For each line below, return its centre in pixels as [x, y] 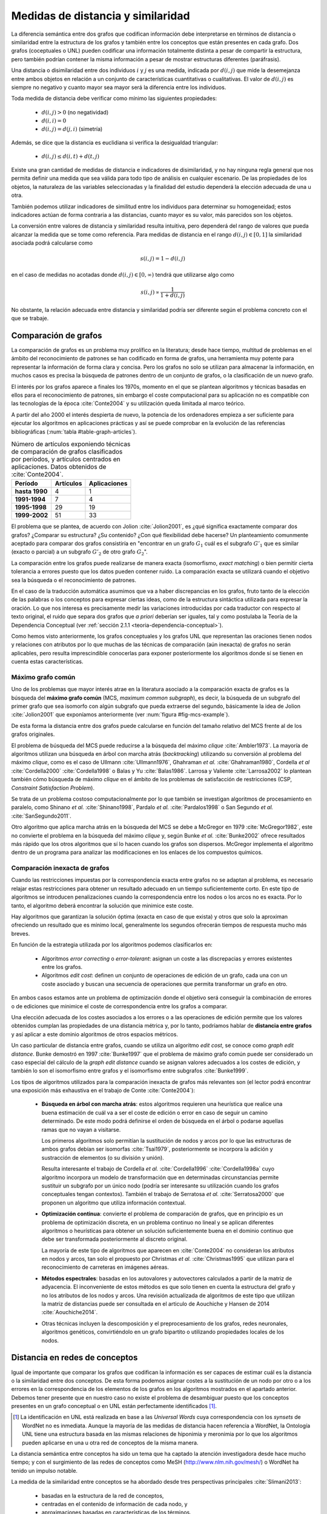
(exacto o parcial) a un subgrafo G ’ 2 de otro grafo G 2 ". [79, 553]
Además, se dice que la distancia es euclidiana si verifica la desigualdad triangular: [114, 143]
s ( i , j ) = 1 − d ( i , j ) [163, 259]
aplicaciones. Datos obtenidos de [59, 467]
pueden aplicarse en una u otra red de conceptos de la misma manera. [110, 1443]
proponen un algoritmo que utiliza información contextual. [114, 1203]
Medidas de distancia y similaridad [101, 16]
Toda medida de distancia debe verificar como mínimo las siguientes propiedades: [114, 98]
